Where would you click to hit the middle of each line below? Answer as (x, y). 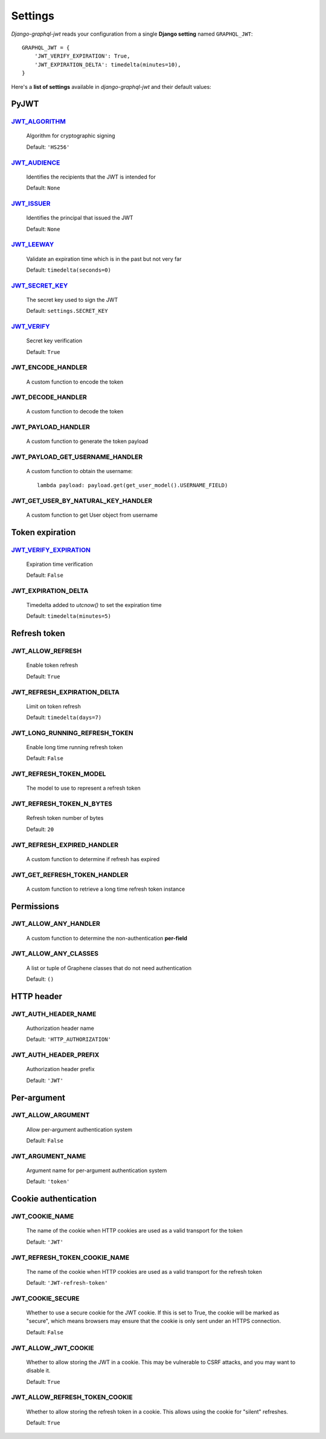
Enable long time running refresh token (75, 747)
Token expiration (43, 532)
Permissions (35, 906)
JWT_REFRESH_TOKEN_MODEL (59, 774)
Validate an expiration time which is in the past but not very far (104, 259)
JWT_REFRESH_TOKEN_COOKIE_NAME (70, 1257)
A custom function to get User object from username (92, 515)
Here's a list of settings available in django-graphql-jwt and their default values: (111, 87)
